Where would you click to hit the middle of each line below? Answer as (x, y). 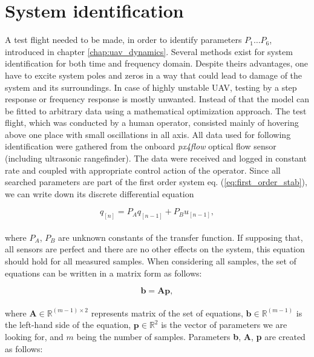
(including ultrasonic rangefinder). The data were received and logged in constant (156, 158)
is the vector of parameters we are (224, 325)
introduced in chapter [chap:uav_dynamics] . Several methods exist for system (149, 51)
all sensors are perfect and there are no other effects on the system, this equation (155, 249)
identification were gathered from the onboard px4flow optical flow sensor (141, 146)
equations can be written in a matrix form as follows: (103, 273)
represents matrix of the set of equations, (167, 313)
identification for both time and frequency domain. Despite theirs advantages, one (157, 63)
